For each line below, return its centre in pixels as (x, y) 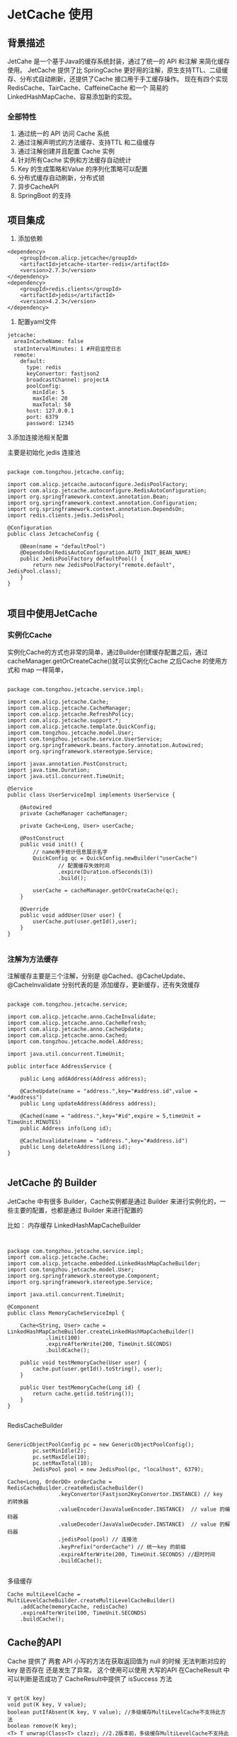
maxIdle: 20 (51, 399)
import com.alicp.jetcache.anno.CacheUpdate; (75, 1029)
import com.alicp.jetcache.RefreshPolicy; (71, 714)
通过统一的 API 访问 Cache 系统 (63, 134)
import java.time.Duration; (49, 770)
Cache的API (34, 1642)
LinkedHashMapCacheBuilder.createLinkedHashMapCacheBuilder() (101, 1332)
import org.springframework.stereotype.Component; (83, 1276)
